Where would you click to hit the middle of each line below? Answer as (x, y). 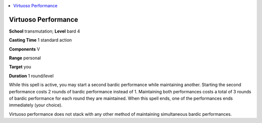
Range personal (25, 58)
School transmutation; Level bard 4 (44, 31)
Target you (20, 67)
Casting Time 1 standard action (41, 40)
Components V (25, 49)
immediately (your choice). (36, 105)
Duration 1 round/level (31, 76)
